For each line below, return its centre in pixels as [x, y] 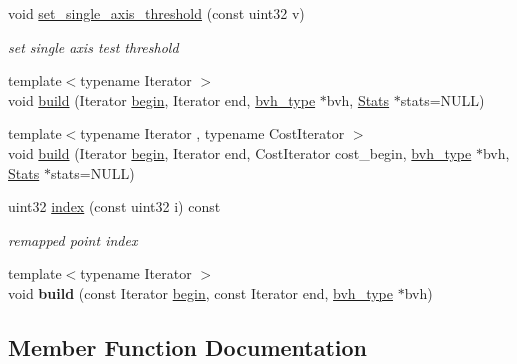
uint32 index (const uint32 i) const [114, 206]
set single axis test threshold [93, 46]
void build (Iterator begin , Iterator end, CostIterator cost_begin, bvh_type [240, 152]
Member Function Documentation [188, 346]
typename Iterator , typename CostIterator [212, 133]
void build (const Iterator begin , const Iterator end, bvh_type [200, 292]
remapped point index [73, 239]
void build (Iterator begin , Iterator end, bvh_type [162, 99]
